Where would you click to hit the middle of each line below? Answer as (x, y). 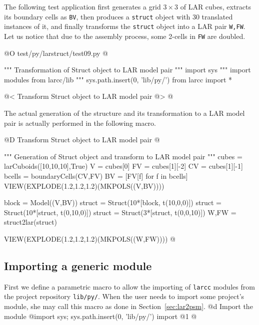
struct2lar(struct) (31, 222)
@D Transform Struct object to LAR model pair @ (82, 140)
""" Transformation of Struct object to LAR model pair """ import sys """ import (127, 70)
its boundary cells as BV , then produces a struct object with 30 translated (118, 16)
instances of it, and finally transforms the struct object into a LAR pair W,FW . (125, 26)
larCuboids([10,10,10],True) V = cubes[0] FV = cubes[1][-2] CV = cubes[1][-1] (123, 166)
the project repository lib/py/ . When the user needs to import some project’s (124, 296)
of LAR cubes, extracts (216, 6)
